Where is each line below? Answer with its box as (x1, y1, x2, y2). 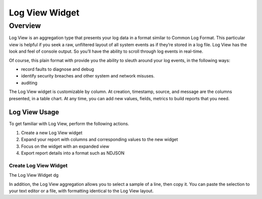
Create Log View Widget (9, 162, 68, 169)
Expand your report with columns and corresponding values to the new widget (21, 137, 178, 142)
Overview (9, 21, 41, 30)
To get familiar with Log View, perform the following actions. (9, 121, 130, 127)
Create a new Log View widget (21, 130, 82, 136)
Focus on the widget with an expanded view (21, 143, 109, 149)
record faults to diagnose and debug (21, 66, 94, 72)
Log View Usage (9, 108, 59, 116)
